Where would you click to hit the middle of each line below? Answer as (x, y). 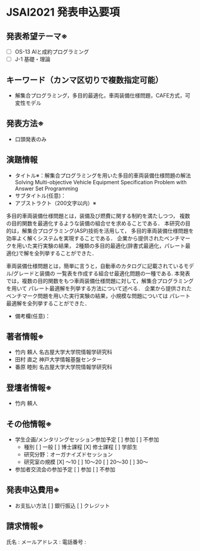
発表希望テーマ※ (37, 36)
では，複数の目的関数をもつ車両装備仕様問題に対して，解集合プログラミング (100, 281)
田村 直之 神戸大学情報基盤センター (58, 360)
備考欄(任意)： (33, 316)
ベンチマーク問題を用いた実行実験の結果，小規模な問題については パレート (99, 296)
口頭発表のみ (30, 139)
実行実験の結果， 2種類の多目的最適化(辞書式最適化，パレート (109, 245)
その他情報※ (29, 424)
